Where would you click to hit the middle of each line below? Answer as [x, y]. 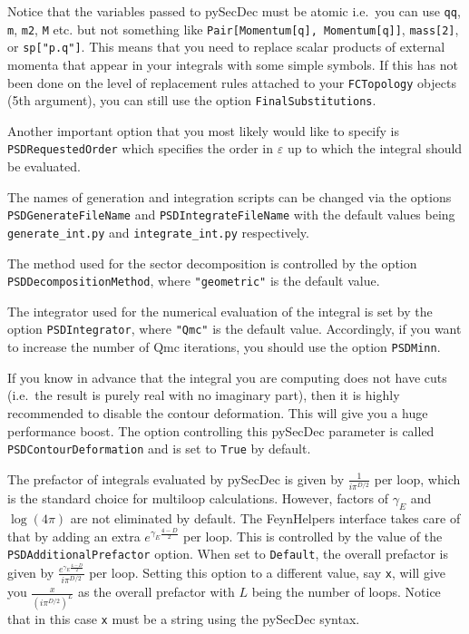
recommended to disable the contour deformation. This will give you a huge [218, 412]
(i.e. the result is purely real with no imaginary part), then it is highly [204, 395]
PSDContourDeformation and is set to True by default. [159, 449]
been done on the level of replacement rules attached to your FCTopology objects [232, 82]
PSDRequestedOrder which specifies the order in [141, 148]
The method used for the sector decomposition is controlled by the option [212, 263]
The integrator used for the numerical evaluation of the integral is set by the [220, 311]
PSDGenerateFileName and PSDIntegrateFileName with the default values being [231, 215]
